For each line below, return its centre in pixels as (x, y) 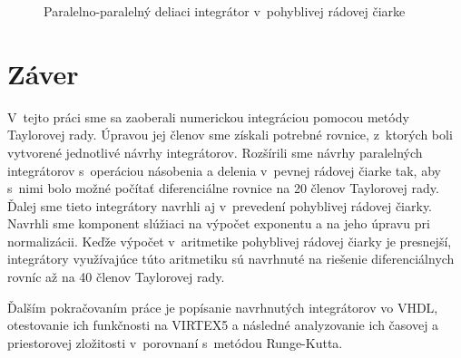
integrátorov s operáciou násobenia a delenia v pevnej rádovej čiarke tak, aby (224, 170)
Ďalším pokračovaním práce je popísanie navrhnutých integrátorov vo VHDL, (223, 307)
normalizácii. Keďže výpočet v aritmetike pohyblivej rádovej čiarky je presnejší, (230, 241)
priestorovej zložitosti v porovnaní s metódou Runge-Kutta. (175, 342)
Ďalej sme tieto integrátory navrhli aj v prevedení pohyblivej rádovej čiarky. (220, 205)
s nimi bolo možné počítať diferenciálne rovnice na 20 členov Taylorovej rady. (223, 188)
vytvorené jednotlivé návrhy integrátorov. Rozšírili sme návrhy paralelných (215, 152)
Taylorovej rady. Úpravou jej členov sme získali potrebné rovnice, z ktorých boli (230, 135)
